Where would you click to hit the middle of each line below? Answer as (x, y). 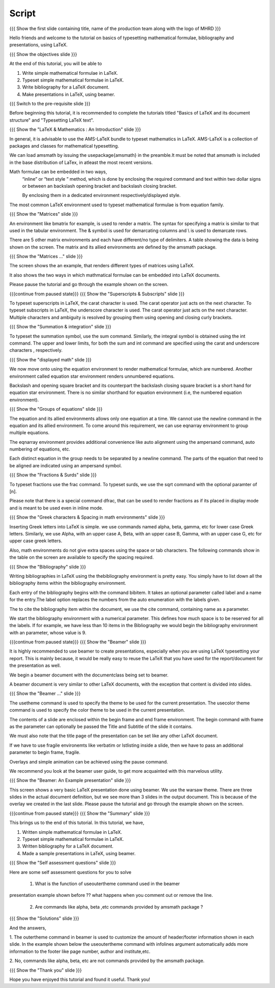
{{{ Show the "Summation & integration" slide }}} (60, 327)
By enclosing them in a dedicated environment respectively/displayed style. (101, 195)
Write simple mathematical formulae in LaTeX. (70, 73)
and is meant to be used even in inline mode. (57, 508)
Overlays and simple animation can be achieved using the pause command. (89, 761)
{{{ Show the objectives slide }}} (43, 54)
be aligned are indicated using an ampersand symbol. (66, 465)
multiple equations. (30, 433)
